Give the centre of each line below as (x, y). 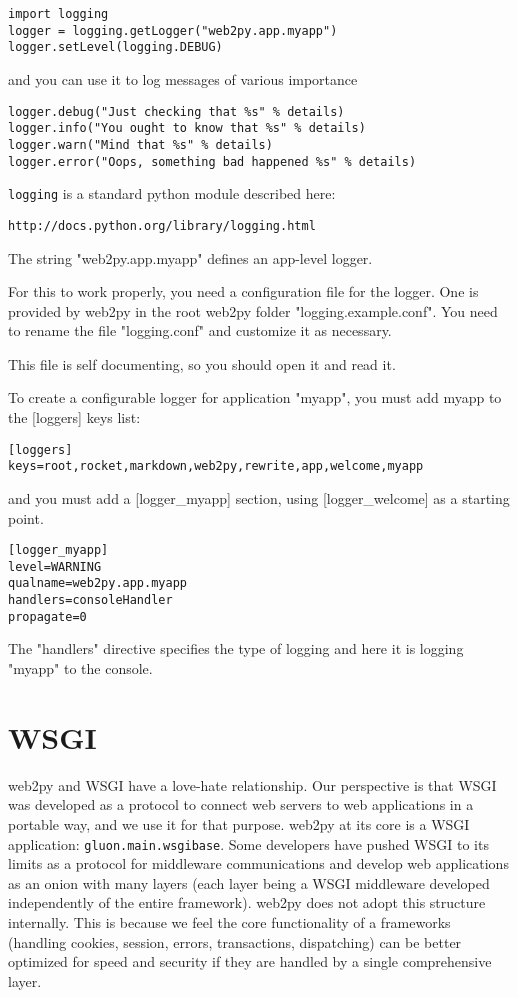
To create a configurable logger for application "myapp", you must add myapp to (255, 397)
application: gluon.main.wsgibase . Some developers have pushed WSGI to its (248, 843)
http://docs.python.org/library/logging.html (162, 225)
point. (26, 517)
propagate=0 (47, 616)
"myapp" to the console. (80, 668)
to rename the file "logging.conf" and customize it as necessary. (200, 330)
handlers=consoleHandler (90, 600)
